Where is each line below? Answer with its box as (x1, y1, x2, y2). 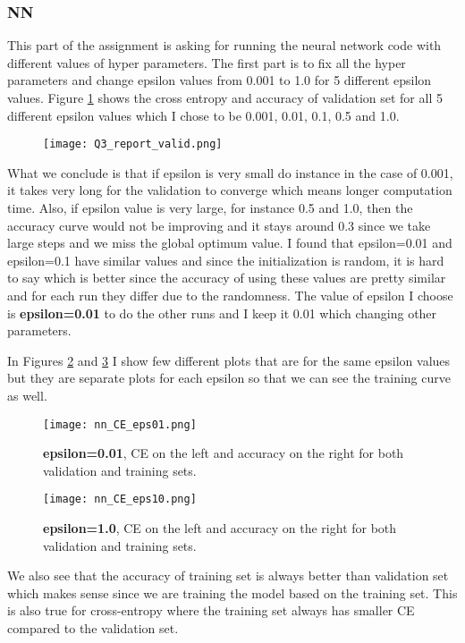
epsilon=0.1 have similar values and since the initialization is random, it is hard (7, 250, 444, 269)
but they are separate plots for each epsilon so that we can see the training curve (7, 368, 451, 387)
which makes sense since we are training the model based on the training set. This (7, 583, 458, 602)
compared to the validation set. (7, 619, 179, 638)
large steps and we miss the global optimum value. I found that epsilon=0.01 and (7, 233, 452, 252)
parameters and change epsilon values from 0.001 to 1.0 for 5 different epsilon (7, 71, 432, 89)
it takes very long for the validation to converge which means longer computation (7, 181, 452, 199)
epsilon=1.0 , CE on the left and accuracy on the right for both (43, 519, 397, 537)
